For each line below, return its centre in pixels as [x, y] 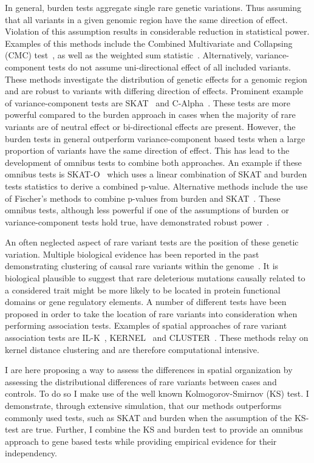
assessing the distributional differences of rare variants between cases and [141, 381]
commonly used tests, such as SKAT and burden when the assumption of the [148, 417]
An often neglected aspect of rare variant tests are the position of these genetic [152, 242]
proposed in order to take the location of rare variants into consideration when [151, 313]
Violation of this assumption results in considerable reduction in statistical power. [157, 31]
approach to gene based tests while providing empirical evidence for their [141, 441]
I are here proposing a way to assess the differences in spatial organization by [149, 370]
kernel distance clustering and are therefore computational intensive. [132, 349]
